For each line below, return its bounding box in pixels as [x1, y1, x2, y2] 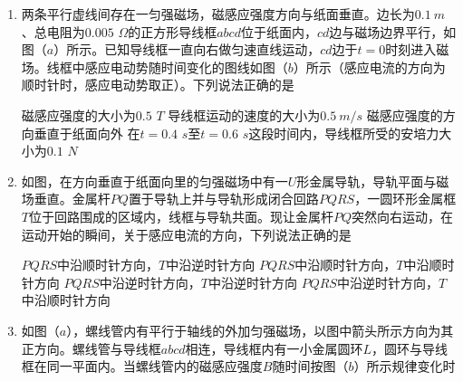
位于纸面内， [240, 22, 317, 41]
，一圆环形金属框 [354, 189, 457, 208]
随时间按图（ [272, 357, 349, 376]
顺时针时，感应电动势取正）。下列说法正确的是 [21, 75, 294, 94]
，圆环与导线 [371, 338, 449, 357]
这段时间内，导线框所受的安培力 [248, 123, 439, 142]
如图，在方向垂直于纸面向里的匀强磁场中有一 [21, 171, 288, 190]
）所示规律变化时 [353, 357, 456, 376]
